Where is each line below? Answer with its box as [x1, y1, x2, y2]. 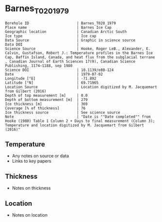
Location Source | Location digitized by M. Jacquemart [5, 85, 158, 89]
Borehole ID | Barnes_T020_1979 [5, 20, 116, 26]
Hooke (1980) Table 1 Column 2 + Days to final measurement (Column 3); [5, 119, 155, 123]
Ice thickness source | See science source [5, 110, 120, 115]
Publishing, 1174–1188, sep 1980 [5, 63, 73, 68]
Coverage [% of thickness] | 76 [5, 105, 86, 111]
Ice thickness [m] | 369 [5, 102, 88, 106]
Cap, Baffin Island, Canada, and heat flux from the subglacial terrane [5, 54, 155, 60]
